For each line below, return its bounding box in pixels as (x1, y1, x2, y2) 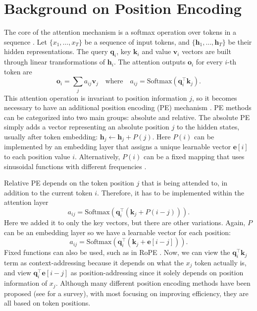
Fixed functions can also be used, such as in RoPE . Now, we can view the (4, 247, 230, 257)
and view (4, 267, 31, 278)
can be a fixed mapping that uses (144, 151, 245, 162)
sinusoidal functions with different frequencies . (4, 161, 147, 171)
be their (228, 36, 252, 47)
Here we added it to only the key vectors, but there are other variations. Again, (4, 217, 246, 228)
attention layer (4, 197, 49, 207)
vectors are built (182, 46, 231, 57)
